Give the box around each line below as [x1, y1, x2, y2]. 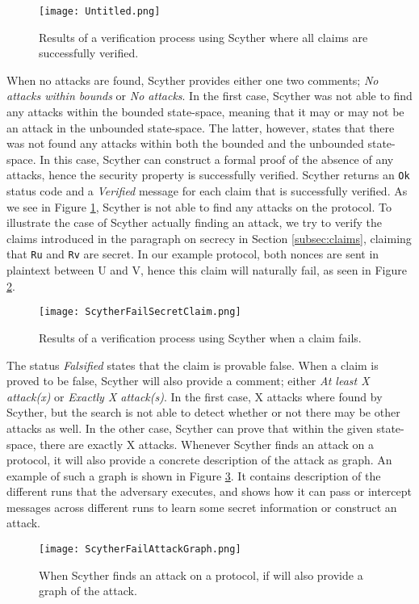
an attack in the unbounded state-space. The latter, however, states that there [6, 119, 395, 136]
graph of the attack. [39, 582, 137, 599]
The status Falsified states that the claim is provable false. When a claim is [6, 356, 379, 373]
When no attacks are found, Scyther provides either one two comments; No [6, 71, 379, 88]
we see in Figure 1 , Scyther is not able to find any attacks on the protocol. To [6, 198, 392, 215]
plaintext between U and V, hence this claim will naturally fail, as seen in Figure [6, 262, 407, 279]
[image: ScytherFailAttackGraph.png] [39, 543, 241, 556]
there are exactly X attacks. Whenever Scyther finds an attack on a [40, 435, 374, 452]
